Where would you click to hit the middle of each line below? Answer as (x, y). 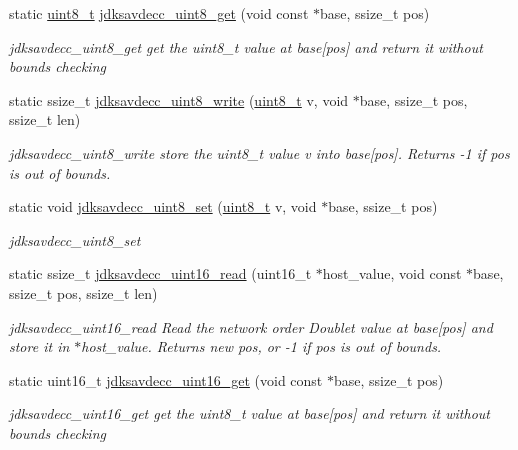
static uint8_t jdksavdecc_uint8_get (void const (159, 13)
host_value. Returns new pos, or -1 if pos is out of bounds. (261, 346)
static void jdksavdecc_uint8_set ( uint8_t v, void (163, 206)
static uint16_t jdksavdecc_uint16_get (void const (166, 379)
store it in (39, 346)
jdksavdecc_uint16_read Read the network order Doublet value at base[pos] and (251, 326)
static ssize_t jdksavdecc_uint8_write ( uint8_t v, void (179, 99)
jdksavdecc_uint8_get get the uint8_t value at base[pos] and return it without (246, 46)
